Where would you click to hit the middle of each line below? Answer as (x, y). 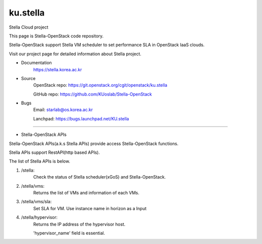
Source (28, 78)
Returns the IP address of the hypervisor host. (79, 224)
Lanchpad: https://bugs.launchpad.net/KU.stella (81, 118)
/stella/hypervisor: (39, 217)
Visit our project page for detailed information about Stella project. (75, 54)
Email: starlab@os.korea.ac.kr (63, 110)
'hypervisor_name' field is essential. (69, 233)
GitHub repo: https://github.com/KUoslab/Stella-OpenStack (93, 94)
